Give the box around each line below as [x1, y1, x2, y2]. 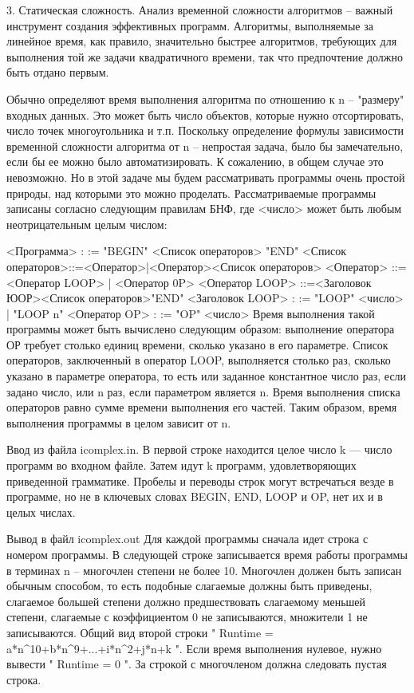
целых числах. [6, 503, 76, 520]
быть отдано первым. [6, 64, 109, 81]
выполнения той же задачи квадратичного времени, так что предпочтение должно [6, 48, 404, 65]
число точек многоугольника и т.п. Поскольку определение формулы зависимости [6, 122, 404, 139]
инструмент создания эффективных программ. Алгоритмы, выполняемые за [6, 17, 373, 33]
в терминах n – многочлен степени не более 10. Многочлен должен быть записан [6, 561, 402, 578]
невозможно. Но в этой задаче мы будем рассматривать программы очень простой [6, 168, 405, 185]
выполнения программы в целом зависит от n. [6, 414, 231, 431]
